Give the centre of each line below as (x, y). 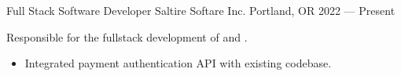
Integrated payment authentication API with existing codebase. (178, 63)
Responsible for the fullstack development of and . (127, 36)
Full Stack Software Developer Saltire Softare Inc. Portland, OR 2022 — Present (201, 10)
